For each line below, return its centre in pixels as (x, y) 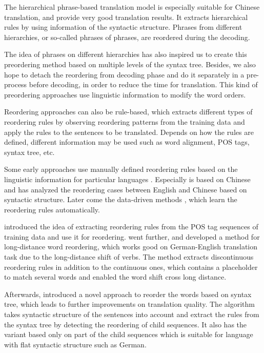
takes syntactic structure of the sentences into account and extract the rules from (132, 314)
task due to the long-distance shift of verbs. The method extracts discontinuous (129, 257)
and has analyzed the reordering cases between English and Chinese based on (126, 189)
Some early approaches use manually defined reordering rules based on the (121, 169)
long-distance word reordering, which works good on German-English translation (131, 247)
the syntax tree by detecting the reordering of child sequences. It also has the (126, 324)
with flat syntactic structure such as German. (75, 344)
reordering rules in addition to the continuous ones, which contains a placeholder (131, 267)
